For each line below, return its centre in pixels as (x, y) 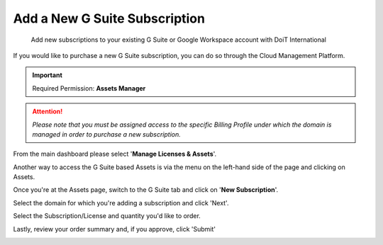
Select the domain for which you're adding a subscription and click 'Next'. (121, 203)
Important (48, 75)
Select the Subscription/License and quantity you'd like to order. (107, 216)
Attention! (48, 112)
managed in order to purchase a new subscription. (106, 134)
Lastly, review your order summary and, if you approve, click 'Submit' (115, 229)
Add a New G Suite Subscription (109, 18)
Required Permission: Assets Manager (89, 88)
